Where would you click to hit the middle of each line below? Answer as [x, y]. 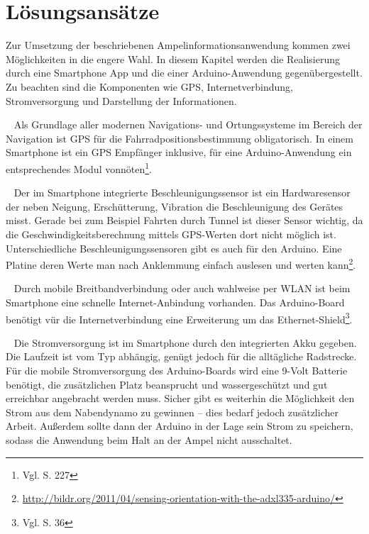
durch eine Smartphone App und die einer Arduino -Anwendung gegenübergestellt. [184, 73]
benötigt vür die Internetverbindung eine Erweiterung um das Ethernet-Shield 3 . [179, 318]
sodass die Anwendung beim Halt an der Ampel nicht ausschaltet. [149, 439]
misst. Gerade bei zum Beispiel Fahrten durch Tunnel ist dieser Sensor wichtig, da [184, 220]
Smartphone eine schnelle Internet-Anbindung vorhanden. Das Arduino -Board [175, 302]
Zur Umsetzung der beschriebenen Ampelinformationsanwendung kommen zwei [178, 45]
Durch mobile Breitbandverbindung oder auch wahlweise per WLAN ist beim [182, 288]
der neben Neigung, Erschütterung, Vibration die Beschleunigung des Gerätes [175, 206]
